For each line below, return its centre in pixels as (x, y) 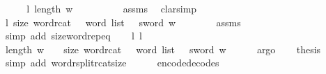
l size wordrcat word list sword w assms (123, 22)
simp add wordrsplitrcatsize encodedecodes (112, 63)
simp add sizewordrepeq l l (73, 36)
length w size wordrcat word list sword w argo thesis (163, 49)
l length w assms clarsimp (112, 8)
